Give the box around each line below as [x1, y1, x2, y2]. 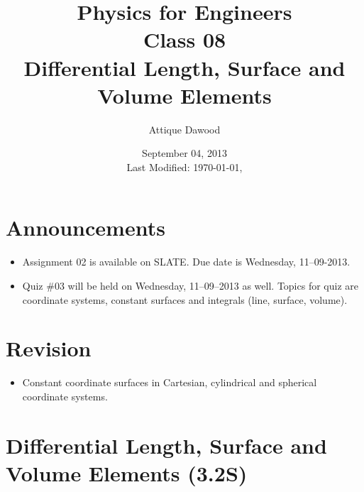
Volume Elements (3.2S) [6, 458, 248, 487]
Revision [6, 334, 92, 363]
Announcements [6, 213, 165, 242]
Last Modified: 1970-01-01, [126, 159, 243, 174]
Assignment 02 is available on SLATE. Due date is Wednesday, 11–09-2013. [22, 254, 351, 269]
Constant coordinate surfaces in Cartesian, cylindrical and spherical [22, 375, 317, 390]
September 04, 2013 [142, 146, 227, 160]
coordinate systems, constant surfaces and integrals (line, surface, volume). [22, 292, 348, 307]
